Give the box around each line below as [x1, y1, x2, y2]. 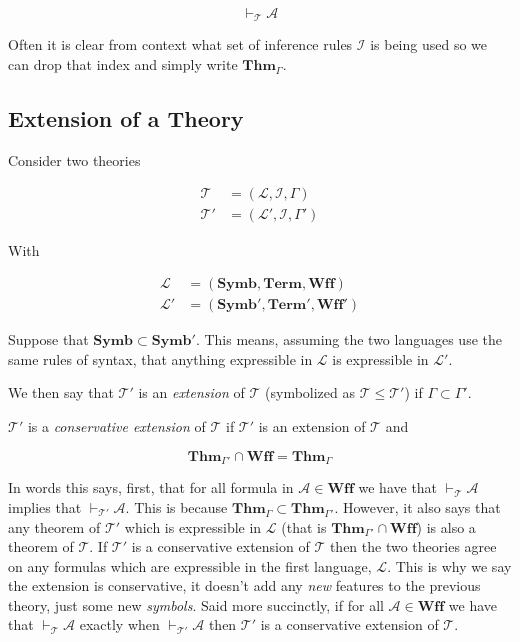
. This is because [125, 496, 228, 517]
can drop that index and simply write [8, 54, 238, 75]
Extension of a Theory [8, 103, 244, 134]
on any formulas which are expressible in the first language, [8, 555, 372, 576]
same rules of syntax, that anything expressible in [8, 348, 313, 369]
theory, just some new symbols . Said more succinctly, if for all [8, 594, 384, 615]
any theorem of [8, 516, 101, 537]
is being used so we [370, 34, 488, 55]
